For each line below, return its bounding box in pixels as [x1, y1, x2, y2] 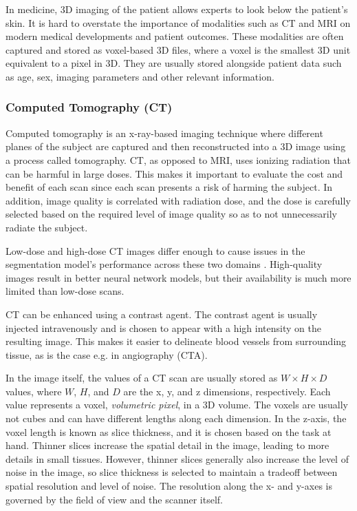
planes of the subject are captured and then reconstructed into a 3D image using [6, 139, 346, 154]
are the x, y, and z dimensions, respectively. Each [123, 384, 331, 398]
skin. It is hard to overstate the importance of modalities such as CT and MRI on [6, 15, 351, 30]
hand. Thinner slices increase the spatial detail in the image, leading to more [6, 438, 329, 452]
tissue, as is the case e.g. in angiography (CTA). [6, 347, 208, 362]
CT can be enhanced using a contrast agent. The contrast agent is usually [6, 306, 318, 321]
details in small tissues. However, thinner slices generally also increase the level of [6, 451, 349, 466]
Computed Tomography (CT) [6, 98, 173, 116]
